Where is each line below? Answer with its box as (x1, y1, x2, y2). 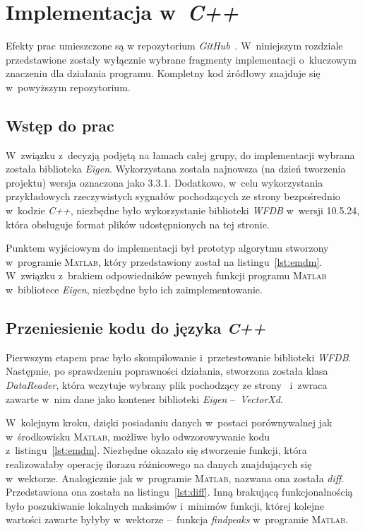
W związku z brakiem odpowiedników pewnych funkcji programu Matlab (6, 268, 327, 283)
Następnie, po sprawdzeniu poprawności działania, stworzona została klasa (6, 363, 328, 378)
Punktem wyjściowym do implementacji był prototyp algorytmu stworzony (6, 240, 329, 255)
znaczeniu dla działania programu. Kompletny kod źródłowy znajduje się (6, 66, 321, 81)
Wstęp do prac (6, 114, 114, 136)
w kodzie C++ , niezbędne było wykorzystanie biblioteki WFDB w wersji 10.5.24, (6, 203, 360, 218)
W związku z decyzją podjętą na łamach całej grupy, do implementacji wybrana (6, 147, 355, 162)
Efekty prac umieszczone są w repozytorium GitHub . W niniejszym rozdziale (6, 38, 343, 53)
